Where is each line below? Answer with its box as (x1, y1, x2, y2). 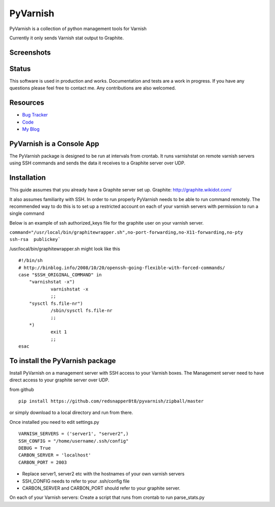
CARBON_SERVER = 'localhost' (18, 452, 91, 458)
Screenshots (9, 48, 51, 57)
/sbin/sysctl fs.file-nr (50, 308, 113, 313)
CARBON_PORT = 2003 (18, 460, 67, 465)
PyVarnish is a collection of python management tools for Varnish (9, 26, 147, 32)
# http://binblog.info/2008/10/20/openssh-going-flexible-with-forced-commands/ (18, 264, 226, 271)
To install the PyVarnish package (9, 356, 116, 365)
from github (9, 386, 34, 393)
